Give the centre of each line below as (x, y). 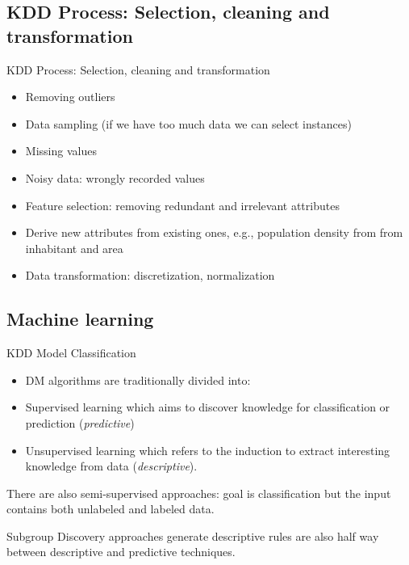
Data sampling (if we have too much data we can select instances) (188, 123)
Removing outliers (70, 97)
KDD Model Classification (71, 353)
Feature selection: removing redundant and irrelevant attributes (182, 205)
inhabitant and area (74, 248)
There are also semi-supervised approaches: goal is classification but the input (199, 493)
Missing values (61, 151)
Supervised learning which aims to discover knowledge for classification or (208, 407)
